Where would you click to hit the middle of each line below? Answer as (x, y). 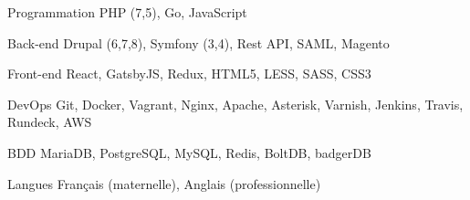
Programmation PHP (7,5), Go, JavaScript (127, 12)
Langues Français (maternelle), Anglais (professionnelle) (164, 183)
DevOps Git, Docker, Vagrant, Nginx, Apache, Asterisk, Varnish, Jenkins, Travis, (235, 104)
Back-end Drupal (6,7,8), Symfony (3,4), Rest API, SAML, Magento (198, 42)
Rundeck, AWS (50, 122)
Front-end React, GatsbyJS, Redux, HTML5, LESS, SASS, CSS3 (189, 74)
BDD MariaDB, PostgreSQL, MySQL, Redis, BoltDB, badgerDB (189, 152)
